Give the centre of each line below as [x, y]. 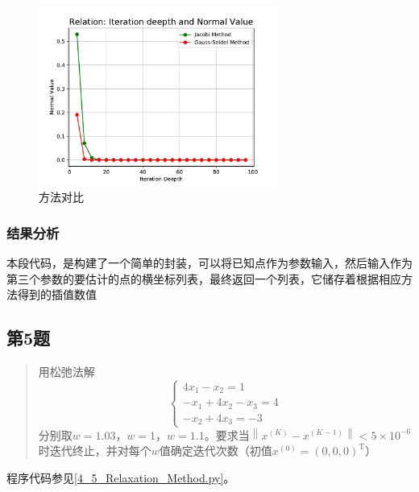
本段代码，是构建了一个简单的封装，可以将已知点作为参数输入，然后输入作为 [209, 263]
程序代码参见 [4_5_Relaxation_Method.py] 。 [121, 477]
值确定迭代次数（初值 [216, 451]
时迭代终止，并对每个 [95, 451]
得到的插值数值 [57, 294]
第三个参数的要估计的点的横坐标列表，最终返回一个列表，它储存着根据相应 [204, 278]
